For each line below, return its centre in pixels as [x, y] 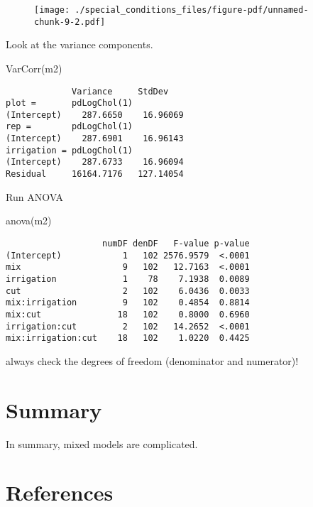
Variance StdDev [120, 91]
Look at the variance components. [79, 44]
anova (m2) [29, 220]
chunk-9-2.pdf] [70, 22]
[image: [52, 10]
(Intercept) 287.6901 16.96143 [95, 139]
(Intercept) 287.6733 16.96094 [95, 162]
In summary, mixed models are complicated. [102, 443]
